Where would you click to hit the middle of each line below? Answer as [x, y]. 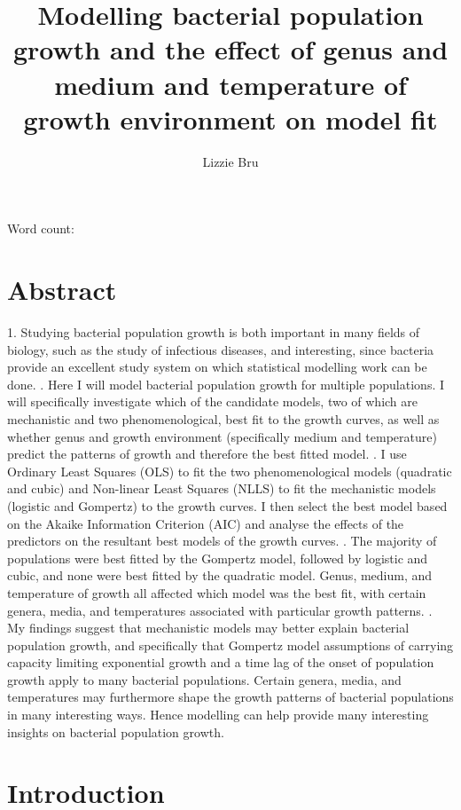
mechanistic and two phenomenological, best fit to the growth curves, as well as [223, 418]
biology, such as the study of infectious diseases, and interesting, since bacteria [221, 349]
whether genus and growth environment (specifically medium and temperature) [222, 436]
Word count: [41, 228]
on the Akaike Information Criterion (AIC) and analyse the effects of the [206, 523]
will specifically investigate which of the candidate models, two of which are [213, 401]
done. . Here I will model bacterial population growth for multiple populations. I [226, 384]
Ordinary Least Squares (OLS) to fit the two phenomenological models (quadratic [230, 471]
